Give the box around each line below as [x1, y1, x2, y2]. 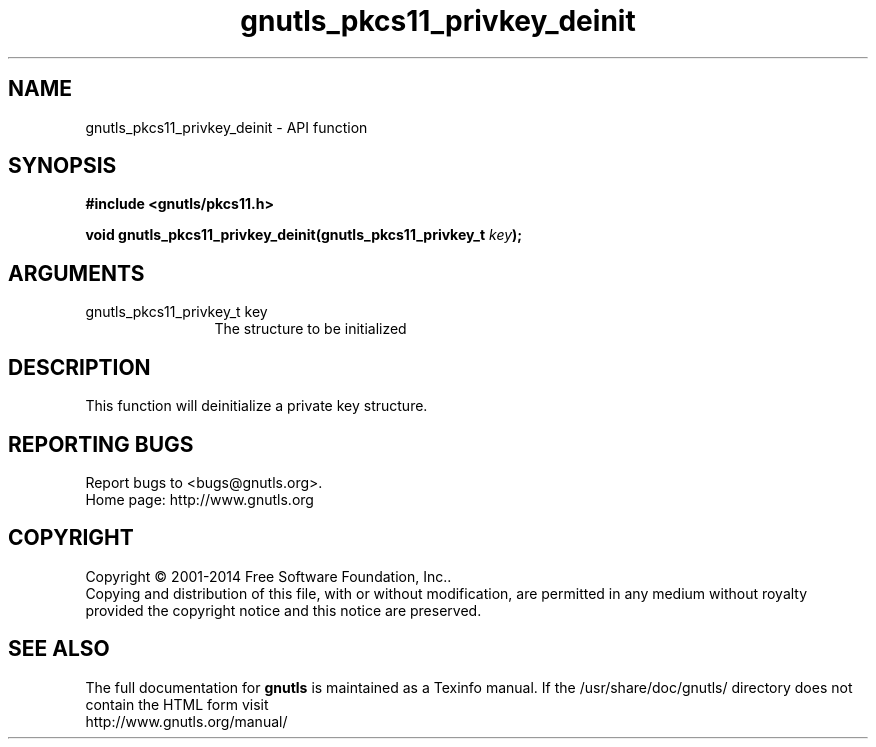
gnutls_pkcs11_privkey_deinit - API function [85, 118, 368, 136]
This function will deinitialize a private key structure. [85, 397, 428, 415]
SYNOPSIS [8, 153, 117, 179]
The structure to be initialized [214, 320, 407, 338]
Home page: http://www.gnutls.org [85, 490, 314, 508]
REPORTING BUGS [8, 431, 194, 457]
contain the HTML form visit [85, 695, 269, 713]
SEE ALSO [8, 636, 110, 662]
